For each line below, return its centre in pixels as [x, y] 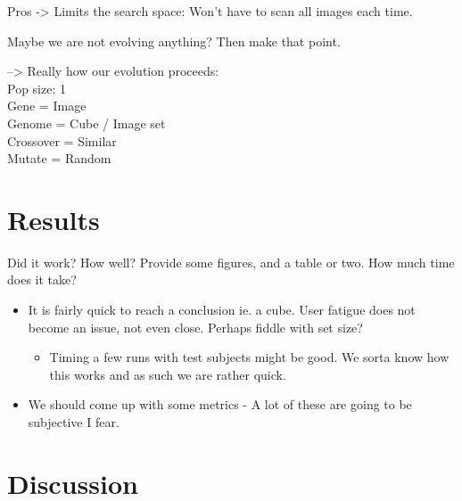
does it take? [42, 279]
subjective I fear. [74, 422]
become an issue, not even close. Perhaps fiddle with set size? [195, 327]
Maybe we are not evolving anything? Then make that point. [174, 41]
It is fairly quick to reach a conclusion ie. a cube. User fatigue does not [222, 310]
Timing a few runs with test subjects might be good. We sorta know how [249, 357]
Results [54, 219]
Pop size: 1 [37, 88]
